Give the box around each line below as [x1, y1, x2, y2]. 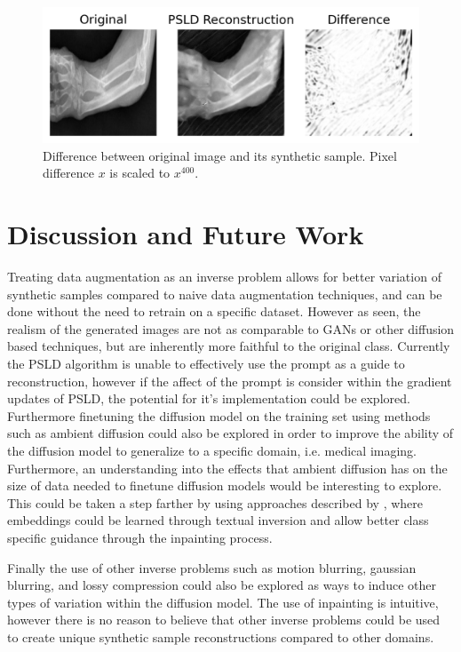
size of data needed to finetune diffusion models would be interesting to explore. [7, 476, 442, 495]
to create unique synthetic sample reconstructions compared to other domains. [7, 627, 434, 646]
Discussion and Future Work [7, 216, 364, 252]
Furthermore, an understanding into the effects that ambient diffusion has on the [7, 458, 448, 477]
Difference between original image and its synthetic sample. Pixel [43, 146, 397, 164]
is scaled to [109, 163, 171, 182]
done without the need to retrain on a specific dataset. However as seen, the [7, 302, 421, 321]
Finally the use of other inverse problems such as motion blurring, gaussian [7, 558, 417, 576]
